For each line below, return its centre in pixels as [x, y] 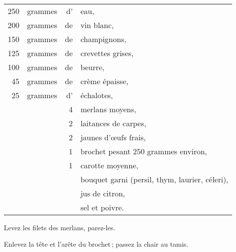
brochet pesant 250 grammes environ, [144, 151]
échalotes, [97, 95]
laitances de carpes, [113, 123]
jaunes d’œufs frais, [113, 137]
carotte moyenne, [109, 165]
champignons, [103, 39]
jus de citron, [103, 193]
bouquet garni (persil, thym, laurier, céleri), [155, 179]
